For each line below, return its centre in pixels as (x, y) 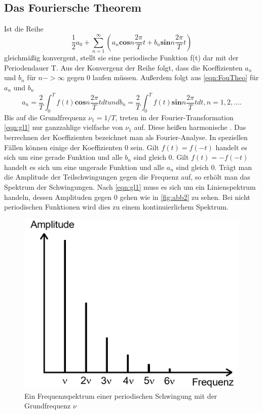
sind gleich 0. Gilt (161, 157)
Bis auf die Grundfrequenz (45, 117)
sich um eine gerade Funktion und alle (63, 157)
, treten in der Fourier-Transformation (174, 117)
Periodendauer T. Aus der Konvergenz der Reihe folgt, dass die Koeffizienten (123, 67)
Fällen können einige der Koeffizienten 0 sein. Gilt (82, 147)
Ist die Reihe (24, 29)
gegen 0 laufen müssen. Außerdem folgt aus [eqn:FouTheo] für (163, 77)
